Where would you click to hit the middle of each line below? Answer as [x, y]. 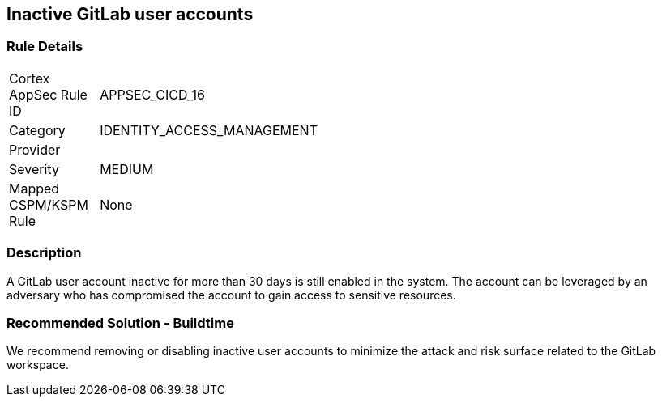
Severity [34, 169]
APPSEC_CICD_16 [152, 94]
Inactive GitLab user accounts [130, 14]
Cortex [30, 78]
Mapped [34, 188]
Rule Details [45, 47]
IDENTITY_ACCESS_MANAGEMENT [209, 130]
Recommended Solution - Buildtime [120, 322]
